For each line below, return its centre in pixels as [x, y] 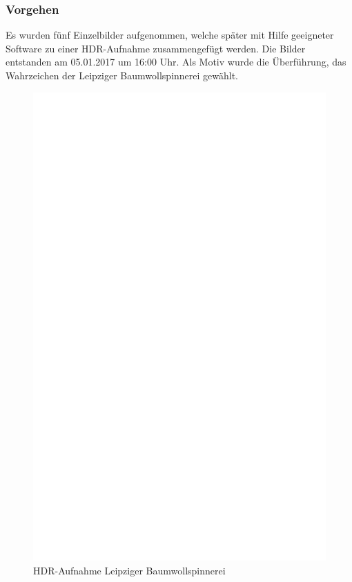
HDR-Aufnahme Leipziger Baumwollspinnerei [129, 570]
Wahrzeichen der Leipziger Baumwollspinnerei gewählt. [122, 75]
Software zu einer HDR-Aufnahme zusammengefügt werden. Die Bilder [156, 48]
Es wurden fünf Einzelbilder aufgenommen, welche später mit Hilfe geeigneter [170, 35]
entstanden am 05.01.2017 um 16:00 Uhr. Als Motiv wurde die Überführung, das [176, 62]
